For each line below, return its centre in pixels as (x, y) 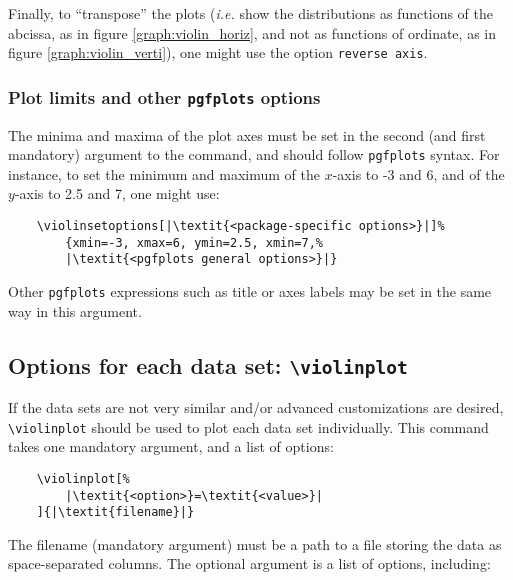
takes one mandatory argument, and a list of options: (171, 446)
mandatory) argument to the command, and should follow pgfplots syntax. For (254, 154)
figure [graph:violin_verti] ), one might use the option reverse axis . (218, 52)
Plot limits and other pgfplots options (164, 96)
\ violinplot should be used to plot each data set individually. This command (248, 426)
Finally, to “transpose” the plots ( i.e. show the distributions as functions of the (250, 13)
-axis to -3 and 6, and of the (418, 173)
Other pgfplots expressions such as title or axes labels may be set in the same (250, 291)
